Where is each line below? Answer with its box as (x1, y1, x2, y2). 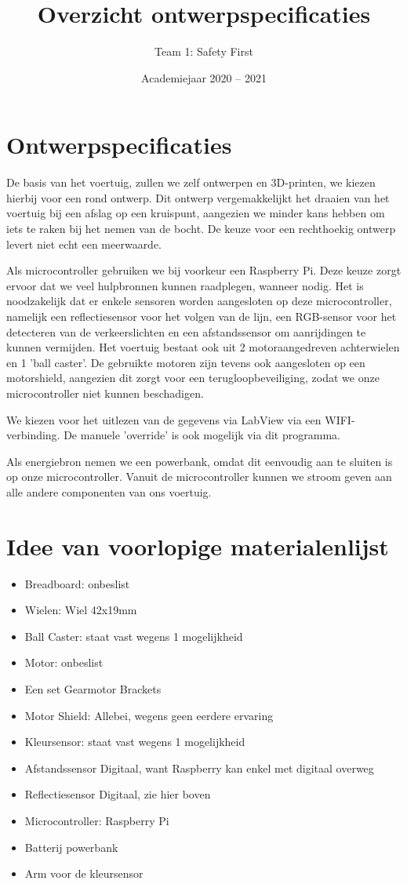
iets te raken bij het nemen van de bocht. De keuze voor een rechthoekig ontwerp (6, 220, 396, 237)
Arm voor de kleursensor (24, 865, 144, 882)
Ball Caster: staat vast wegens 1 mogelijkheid (24, 628, 243, 644)
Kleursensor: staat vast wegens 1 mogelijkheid (24, 733, 245, 750)
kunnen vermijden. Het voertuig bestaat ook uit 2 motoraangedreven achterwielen (6, 339, 400, 355)
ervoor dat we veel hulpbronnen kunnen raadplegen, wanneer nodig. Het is (6, 277, 364, 293)
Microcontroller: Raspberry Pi (24, 813, 169, 828)
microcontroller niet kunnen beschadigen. (6, 384, 204, 401)
